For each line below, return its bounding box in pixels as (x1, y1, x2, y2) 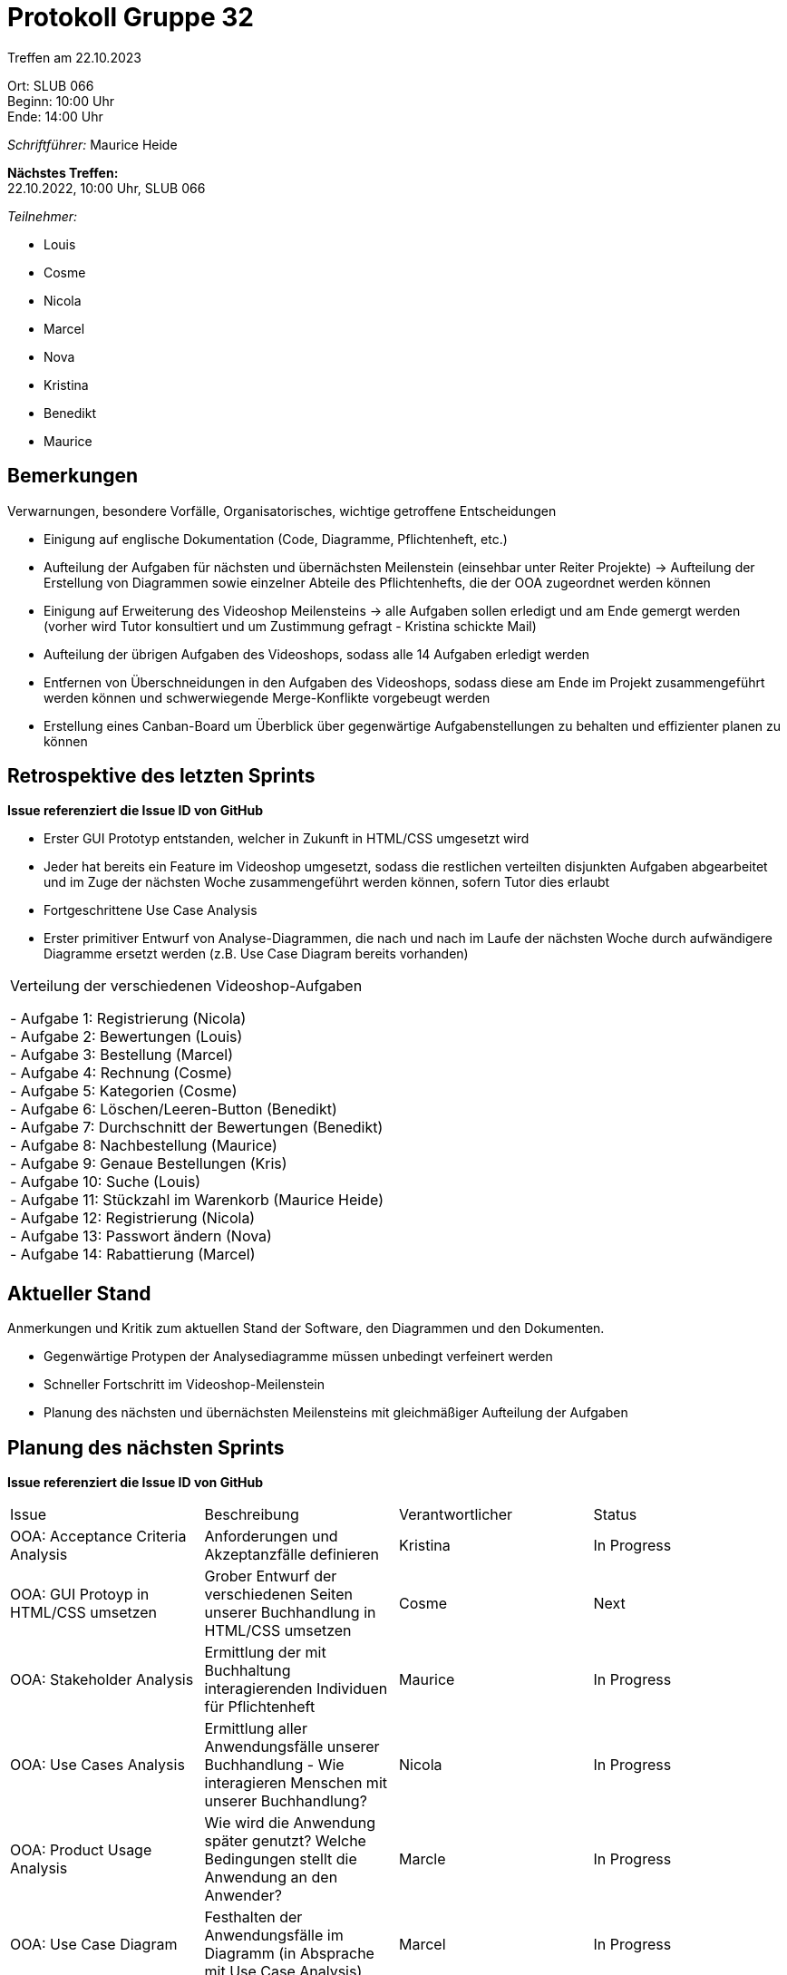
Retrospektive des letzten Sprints (7, 764, 316, 788)
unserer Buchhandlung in (204, 1603, 376, 1622)
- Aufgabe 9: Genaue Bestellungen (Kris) (10, 1154, 287, 1173)
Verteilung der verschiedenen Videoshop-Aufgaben (10, 977, 363, 996)
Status (593, 1505, 637, 1524)
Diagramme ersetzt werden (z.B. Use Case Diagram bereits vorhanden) (44, 946, 469, 962)
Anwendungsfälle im (204, 1926, 344, 1945)
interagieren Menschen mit (204, 1774, 387, 1793)
